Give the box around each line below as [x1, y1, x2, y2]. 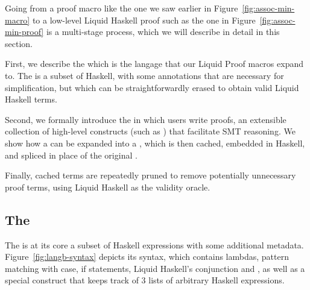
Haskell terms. [5, 93, 57, 106]
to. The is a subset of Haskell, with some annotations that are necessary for [5, 69, 284, 81]
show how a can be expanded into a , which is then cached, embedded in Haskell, [5, 136, 305, 149]
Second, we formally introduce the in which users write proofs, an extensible [5, 113, 286, 125]
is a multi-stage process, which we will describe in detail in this [46, 25, 280, 38]
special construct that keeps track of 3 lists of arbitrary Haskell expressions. [5, 274, 285, 286]
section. [5, 37, 33, 49]
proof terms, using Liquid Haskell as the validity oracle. [5, 180, 210, 193]
